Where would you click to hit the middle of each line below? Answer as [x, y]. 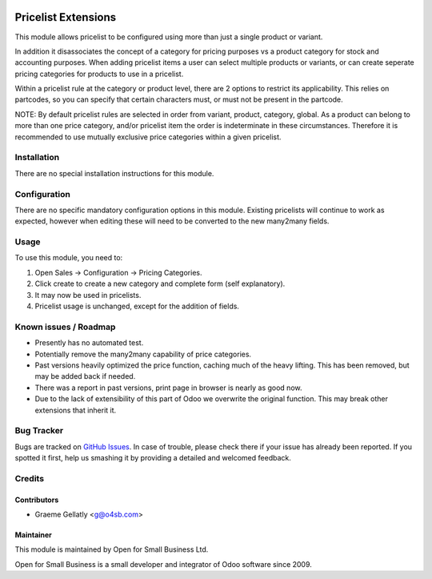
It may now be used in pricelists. [88, 295]
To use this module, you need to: [69, 258]
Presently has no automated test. [89, 343]
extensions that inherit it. [76, 410]
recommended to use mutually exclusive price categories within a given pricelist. [148, 137]
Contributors [37, 500]
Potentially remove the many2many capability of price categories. [143, 354]
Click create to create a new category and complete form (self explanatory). [160, 283]
